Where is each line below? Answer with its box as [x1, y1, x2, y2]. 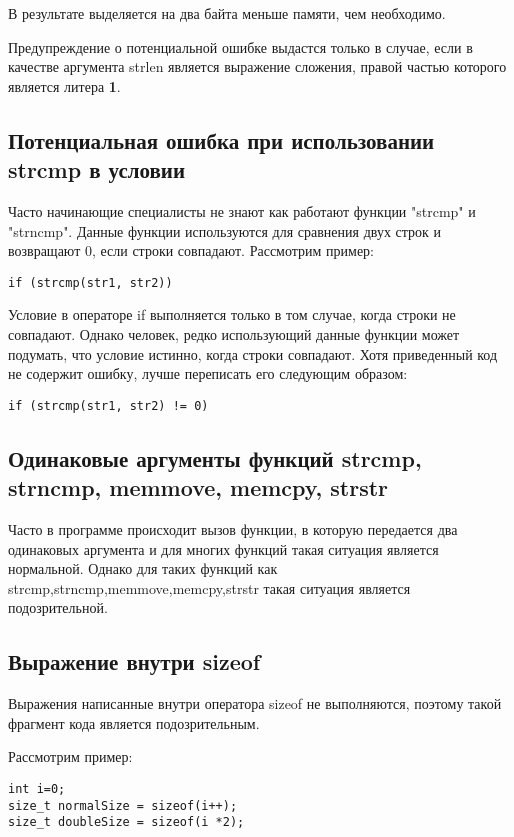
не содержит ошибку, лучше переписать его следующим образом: [8, 363, 408, 384]
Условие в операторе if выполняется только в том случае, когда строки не [8, 304, 456, 325]
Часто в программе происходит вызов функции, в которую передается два [8, 519, 458, 540]
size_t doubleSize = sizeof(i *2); [8, 815, 245, 830]
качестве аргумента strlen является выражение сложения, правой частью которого [8, 56, 507, 77]
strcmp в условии [8, 154, 186, 185]
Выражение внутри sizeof [8, 646, 261, 677]
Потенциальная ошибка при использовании [8, 124, 435, 155]
